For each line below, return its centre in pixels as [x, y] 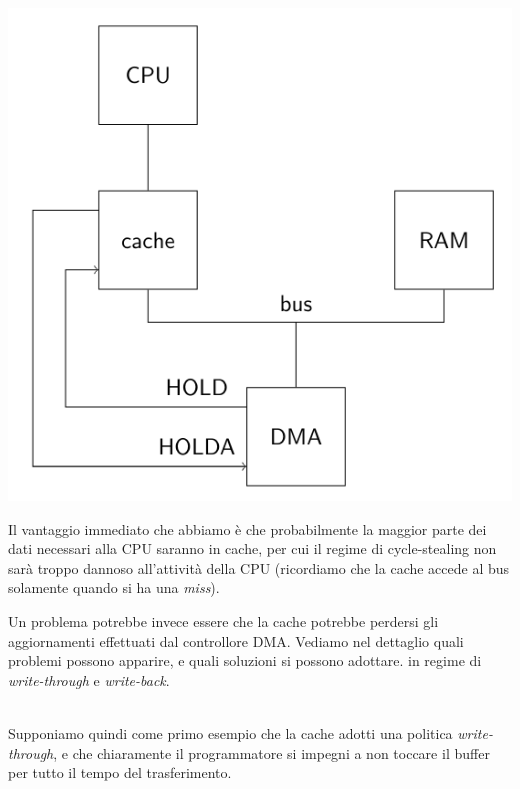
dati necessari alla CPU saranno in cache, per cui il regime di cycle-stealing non [252, 548]
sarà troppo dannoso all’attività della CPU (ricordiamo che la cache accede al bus [259, 567]
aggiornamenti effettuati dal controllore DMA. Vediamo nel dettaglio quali [236, 640]
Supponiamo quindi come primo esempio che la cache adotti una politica [230, 732]
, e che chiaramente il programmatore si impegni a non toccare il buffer [271, 752]
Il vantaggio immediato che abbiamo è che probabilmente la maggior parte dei [247, 528]
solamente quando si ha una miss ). [114, 587]
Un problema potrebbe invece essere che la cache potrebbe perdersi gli [223, 621]
